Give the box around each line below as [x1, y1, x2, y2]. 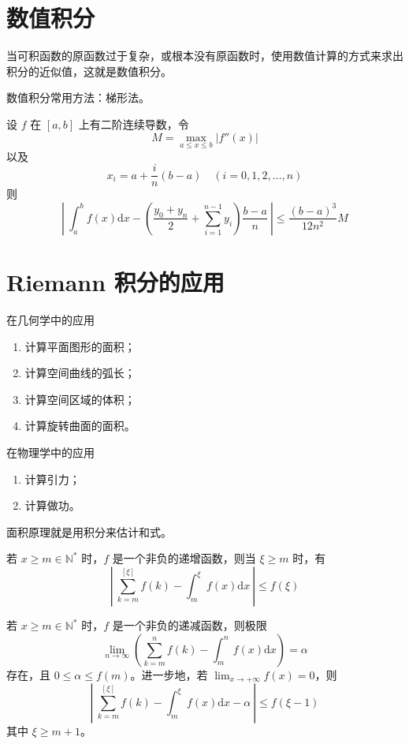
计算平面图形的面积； [24, 338, 136, 354]
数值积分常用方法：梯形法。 [6, 89, 150, 106]
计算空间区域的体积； [24, 391, 136, 407]
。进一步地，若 [130, 666, 208, 682]
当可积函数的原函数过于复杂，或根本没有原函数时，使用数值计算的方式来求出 [6, 47, 403, 64]
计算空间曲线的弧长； [24, 365, 136, 381]
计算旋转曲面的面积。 [24, 417, 136, 434]
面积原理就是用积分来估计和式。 [6, 523, 172, 540]
